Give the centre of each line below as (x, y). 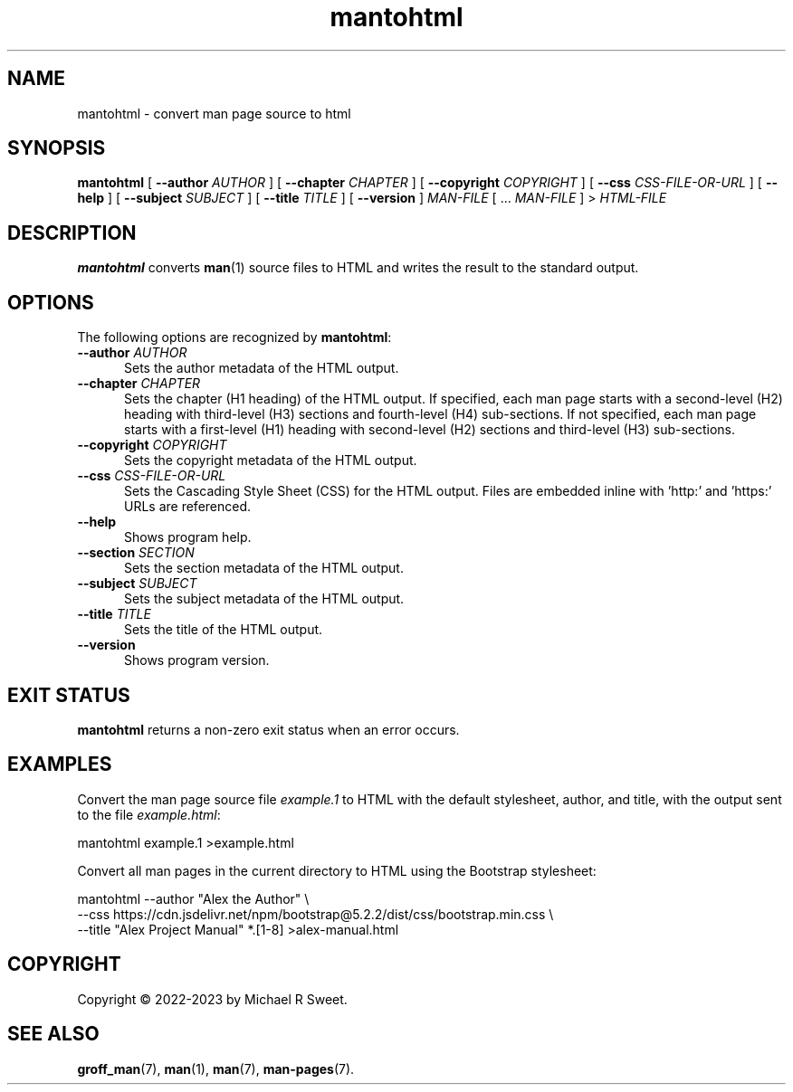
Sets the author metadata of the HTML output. (262, 368)
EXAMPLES (60, 764)
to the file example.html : (149, 814)
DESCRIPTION (72, 233)
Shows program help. (188, 537)
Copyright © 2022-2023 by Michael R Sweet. (212, 999)
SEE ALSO (53, 1034)
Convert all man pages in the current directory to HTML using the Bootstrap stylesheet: (337, 870)
